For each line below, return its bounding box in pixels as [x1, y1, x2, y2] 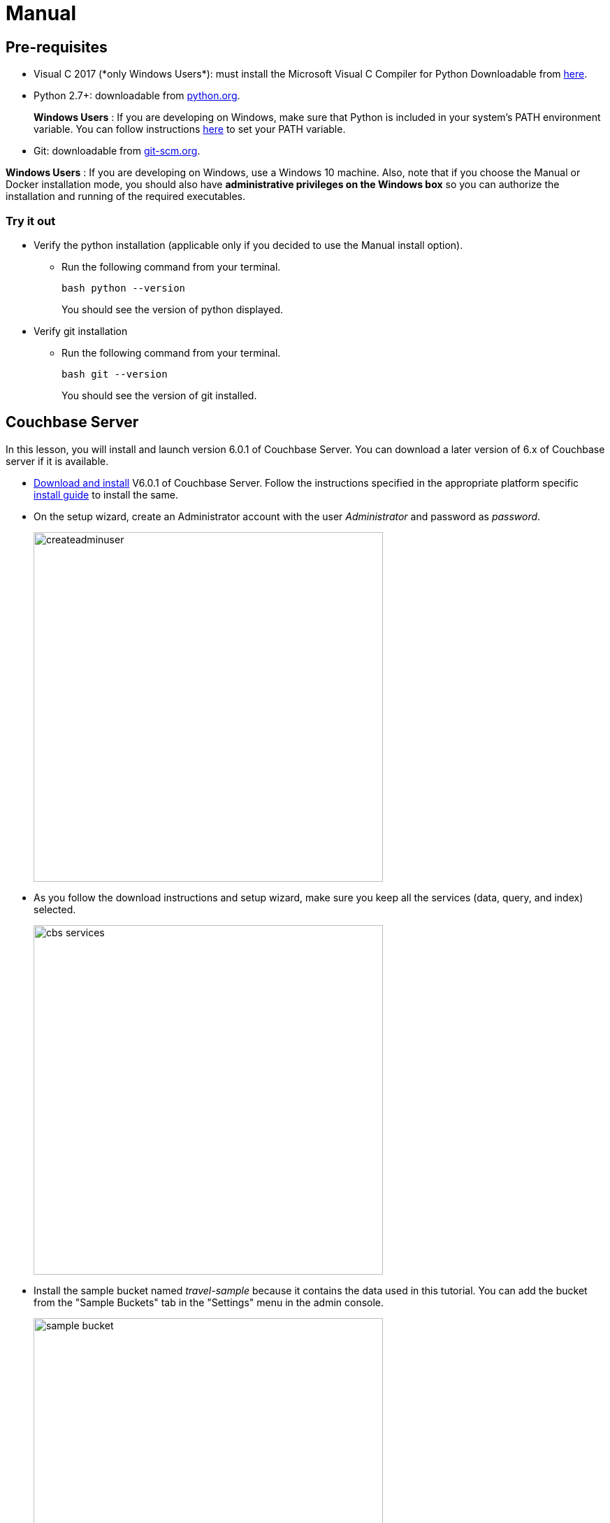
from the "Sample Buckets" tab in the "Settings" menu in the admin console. [34, 1296, 384, 1308]
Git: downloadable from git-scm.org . [34, 145, 201, 157]
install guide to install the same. [34, 488, 178, 501]
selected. [34, 903, 76, 915]
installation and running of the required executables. [6, 190, 245, 203]
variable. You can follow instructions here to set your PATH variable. [34, 123, 346, 136]
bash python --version [61, 282, 186, 294]
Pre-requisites [6, 38, 108, 56]
